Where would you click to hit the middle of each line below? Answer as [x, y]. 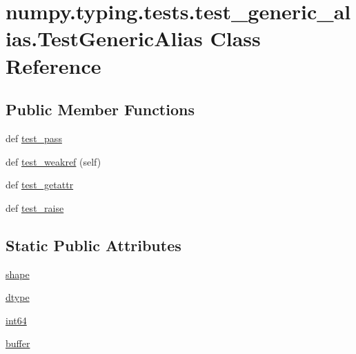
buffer [18, 343]
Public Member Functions [100, 109]
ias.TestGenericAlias [104, 38]
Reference [53, 65]
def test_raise [35, 207]
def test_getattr [40, 185]
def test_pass [34, 138]
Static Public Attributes [93, 245]
